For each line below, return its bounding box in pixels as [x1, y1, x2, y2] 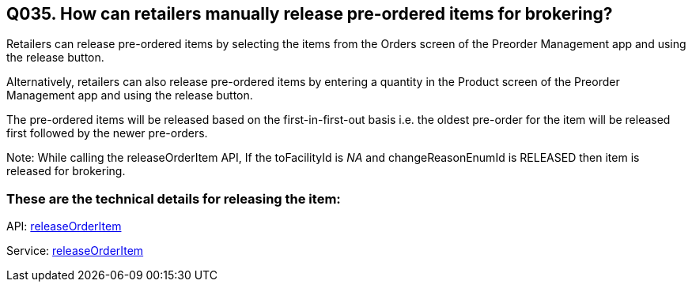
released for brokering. [6, 164, 126, 178]
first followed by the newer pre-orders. [6, 126, 208, 140]
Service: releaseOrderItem [6, 244, 144, 258]
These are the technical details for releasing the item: [6, 190, 341, 207]
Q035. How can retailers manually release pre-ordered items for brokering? [6, 4, 613, 24]
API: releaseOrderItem [6, 219, 122, 234]
